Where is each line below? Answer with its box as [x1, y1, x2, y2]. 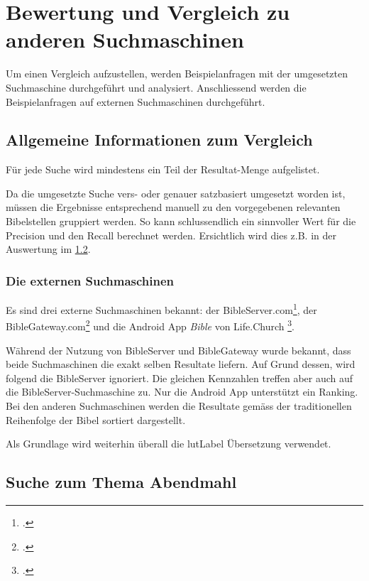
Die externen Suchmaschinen [6, 271, 175, 289]
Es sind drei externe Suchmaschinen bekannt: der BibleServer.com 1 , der [6, 300, 317, 317]
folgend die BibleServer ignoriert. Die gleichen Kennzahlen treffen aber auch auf [6, 370, 353, 385]
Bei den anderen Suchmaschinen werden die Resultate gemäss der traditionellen [6, 398, 352, 413]
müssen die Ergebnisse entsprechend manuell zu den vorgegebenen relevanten [6, 200, 341, 215]
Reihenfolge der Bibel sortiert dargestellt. [6, 412, 186, 427]
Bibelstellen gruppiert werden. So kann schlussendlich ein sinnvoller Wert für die [6, 214, 356, 229]
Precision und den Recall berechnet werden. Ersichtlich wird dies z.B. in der [6, 227, 336, 242]
